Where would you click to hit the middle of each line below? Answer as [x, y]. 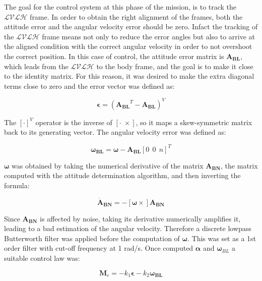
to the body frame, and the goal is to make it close [175, 66]
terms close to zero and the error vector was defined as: [89, 86]
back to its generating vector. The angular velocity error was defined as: [115, 132]
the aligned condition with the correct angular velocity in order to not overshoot [128, 46]
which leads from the [36, 66]
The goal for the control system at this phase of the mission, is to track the [120, 7]
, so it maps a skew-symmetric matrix [194, 122]
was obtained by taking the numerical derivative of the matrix [108, 165]
